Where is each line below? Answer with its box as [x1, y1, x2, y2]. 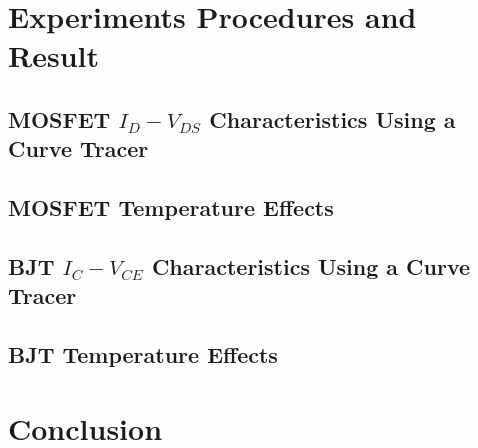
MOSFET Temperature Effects [8, 192, 334, 223]
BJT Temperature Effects [8, 339, 278, 370]
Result [8, 35, 99, 76]
